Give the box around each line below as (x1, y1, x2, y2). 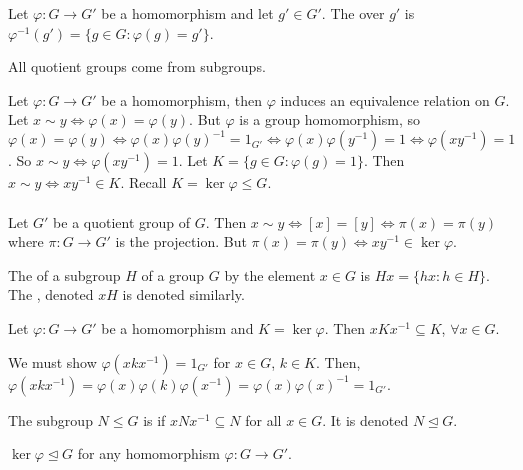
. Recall (120, 172, 167, 193)
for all (245, 409, 282, 430)
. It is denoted (322, 409, 409, 430)
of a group (141, 264, 205, 285)
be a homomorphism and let (101, 3, 274, 23)
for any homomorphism (77, 443, 220, 464)
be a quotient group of (53, 211, 191, 232)
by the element (224, 264, 316, 285)
